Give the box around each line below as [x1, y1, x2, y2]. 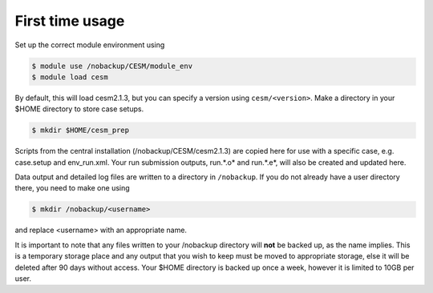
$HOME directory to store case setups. [14, 104, 144, 114]
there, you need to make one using [14, 183, 130, 193]
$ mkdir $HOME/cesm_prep [31, 126, 130, 135]
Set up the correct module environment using [14, 40, 165, 50]
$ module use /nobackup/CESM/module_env [31, 61, 192, 70]
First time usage [14, 12, 125, 30]
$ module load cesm [31, 72, 108, 82]
